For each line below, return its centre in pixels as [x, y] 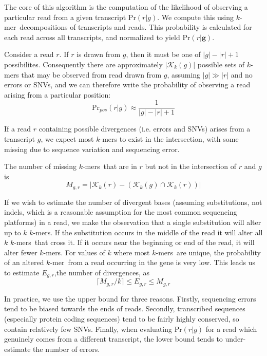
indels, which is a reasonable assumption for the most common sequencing [121, 212]
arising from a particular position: [58, 94]
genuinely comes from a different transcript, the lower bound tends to [113, 339]
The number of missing [40, 166]
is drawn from [99, 54]
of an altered [24, 262]
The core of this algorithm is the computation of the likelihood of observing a [126, 7]
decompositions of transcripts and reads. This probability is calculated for [136, 27]
